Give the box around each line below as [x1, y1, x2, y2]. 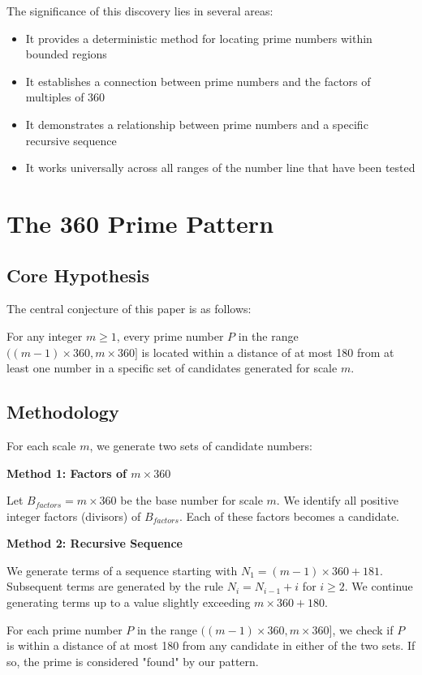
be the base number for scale [120, 492, 263, 509]
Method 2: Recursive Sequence [6, 535, 183, 552]
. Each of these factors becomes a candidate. [179, 507, 400, 524]
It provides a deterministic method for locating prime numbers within [25, 29, 372, 46]
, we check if [332, 621, 394, 638]
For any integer [6, 327, 83, 344]
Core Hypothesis [6, 262, 150, 287]
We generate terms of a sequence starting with [6, 561, 238, 578]
